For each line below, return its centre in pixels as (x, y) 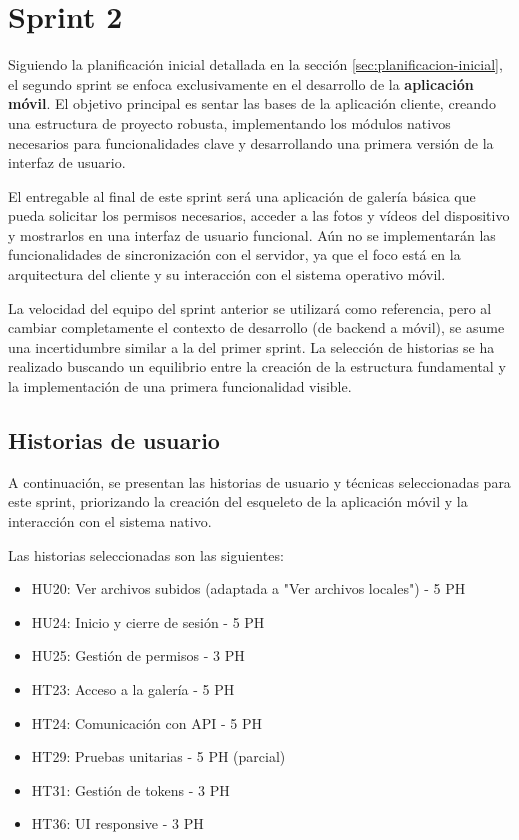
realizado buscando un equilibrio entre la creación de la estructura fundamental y (257, 366)
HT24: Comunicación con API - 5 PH (146, 722)
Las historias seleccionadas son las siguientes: (146, 554)
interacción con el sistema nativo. (110, 521)
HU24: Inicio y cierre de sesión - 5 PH (148, 621)
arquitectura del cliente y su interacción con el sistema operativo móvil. (227, 274)
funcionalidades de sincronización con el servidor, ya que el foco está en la (234, 254)
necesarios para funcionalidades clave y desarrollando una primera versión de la (251, 142)
